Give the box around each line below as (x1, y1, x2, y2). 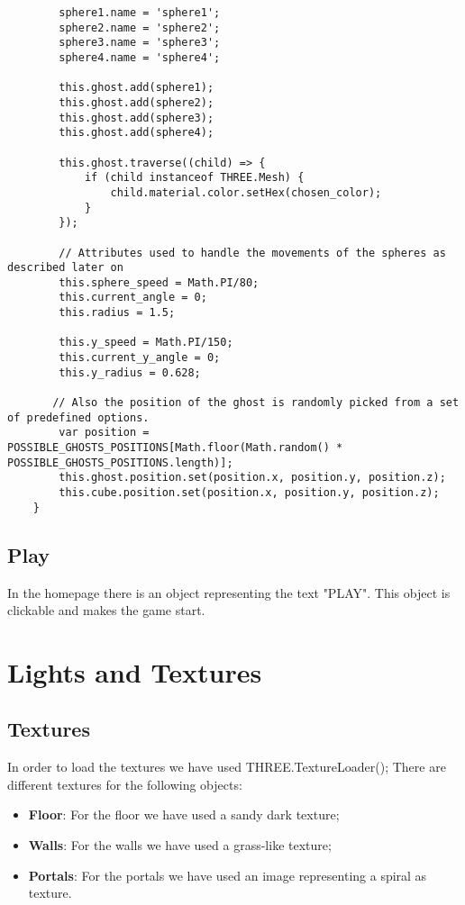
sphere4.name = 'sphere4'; (59, 50, 221, 64)
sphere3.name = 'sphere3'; (59, 36, 221, 50)
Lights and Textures (7, 653, 262, 690)
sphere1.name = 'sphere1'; (59, 6, 221, 19)
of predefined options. (7, 411, 150, 424)
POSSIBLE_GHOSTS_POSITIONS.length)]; (7, 456, 233, 469)
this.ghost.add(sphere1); (59, 81, 214, 95)
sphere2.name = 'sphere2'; (59, 21, 221, 34)
